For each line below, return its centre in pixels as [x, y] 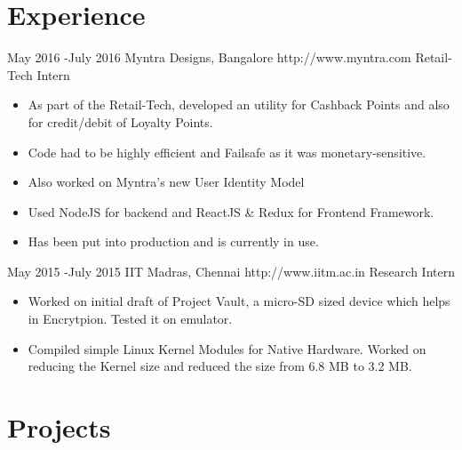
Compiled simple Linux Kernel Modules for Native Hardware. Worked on [227, 348]
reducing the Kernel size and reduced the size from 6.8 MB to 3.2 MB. [220, 366]
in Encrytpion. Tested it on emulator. [130, 319]
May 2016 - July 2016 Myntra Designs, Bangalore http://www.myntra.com [209, 57]
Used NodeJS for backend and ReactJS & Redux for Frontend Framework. [231, 211]
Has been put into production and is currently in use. [173, 241]
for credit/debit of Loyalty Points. [120, 121]
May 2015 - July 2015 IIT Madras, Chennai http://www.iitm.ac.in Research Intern [231, 271]
